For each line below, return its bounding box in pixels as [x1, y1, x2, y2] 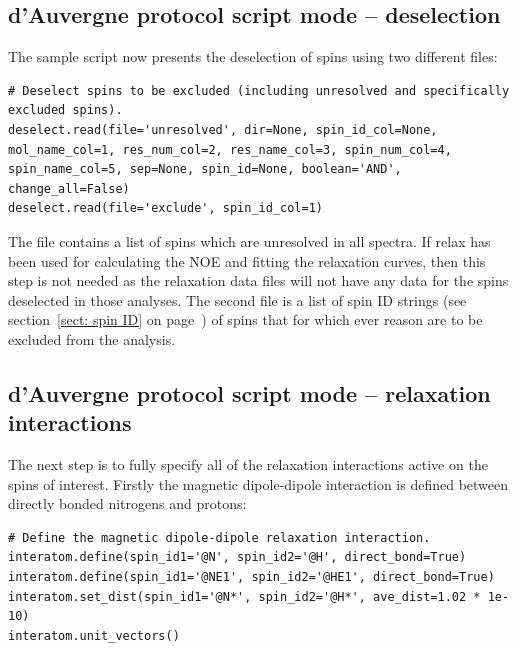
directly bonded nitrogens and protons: [8, 493, 247, 514]
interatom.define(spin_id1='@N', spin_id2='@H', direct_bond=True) [8, 550, 467, 565]
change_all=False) [8, 181, 130, 196]
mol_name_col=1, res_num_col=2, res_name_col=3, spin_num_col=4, [8, 142, 452, 157]
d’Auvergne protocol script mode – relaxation [8, 377, 491, 408]
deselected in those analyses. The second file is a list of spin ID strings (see [8, 289, 467, 310]
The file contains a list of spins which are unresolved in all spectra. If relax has [8, 230, 491, 251]
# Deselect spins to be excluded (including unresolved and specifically [8, 83, 510, 98]
